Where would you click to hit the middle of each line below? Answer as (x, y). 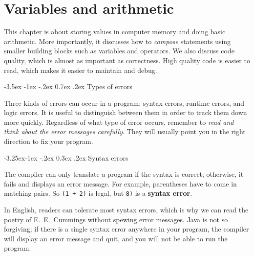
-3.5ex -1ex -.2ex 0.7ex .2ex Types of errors (68, 86)
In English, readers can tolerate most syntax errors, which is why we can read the (126, 210)
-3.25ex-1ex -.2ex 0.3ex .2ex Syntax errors (66, 157)
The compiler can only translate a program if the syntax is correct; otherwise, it (124, 174)
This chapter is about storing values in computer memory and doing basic (115, 32)
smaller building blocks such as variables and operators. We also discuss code (119, 51)
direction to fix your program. (49, 141)
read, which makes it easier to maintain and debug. (81, 70)
